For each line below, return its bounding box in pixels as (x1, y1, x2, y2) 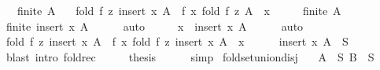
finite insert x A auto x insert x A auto (6, 17, 304, 34)
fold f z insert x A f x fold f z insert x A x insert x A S (6, 33, 349, 50)
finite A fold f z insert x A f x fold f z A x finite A (17, 2, 341, 18)
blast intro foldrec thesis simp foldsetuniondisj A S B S (6, 48, 374, 64)
